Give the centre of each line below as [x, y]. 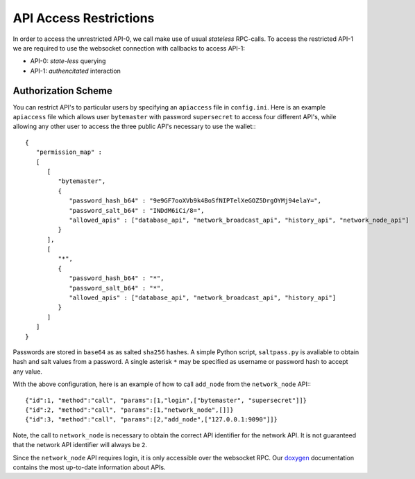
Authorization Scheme [62, 90]
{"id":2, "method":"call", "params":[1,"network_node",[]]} [129, 410]
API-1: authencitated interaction [76, 71]
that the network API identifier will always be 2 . [80, 445]
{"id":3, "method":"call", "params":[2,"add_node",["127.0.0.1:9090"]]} [151, 420]
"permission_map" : [69, 152]
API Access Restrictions [84, 18]
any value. [28, 372]
